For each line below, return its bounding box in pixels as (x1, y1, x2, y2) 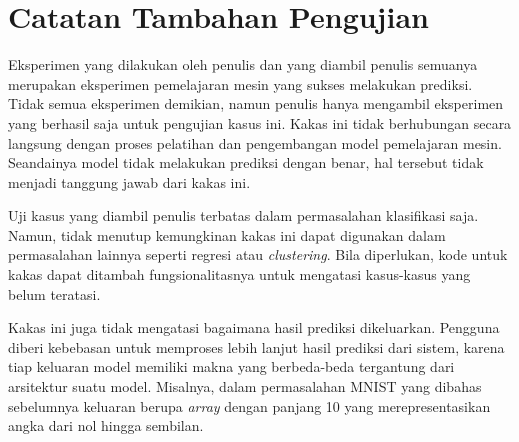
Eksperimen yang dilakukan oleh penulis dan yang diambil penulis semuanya (8, 54, 478, 75)
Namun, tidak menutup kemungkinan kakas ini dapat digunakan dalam (8, 224, 446, 245)
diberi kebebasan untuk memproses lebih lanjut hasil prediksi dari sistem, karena (8, 336, 505, 357)
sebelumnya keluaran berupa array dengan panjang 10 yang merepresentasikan (8, 395, 491, 416)
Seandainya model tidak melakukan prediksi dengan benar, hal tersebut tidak (8, 152, 484, 173)
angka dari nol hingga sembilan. (8, 415, 204, 436)
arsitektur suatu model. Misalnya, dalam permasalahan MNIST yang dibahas (8, 376, 482, 397)
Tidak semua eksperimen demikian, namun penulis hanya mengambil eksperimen (8, 93, 504, 114)
